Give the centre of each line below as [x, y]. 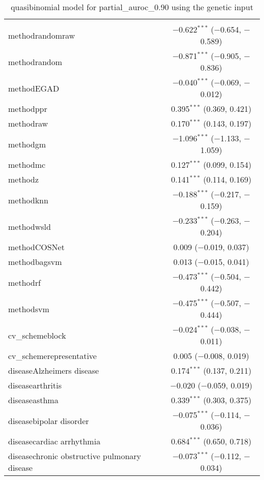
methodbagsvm [35, 262]
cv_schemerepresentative [53, 356]
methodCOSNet [37, 247]
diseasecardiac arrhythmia [54, 441]
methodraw [28, 123]
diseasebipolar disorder [49, 421]
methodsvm [29, 309]
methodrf [25, 282]
